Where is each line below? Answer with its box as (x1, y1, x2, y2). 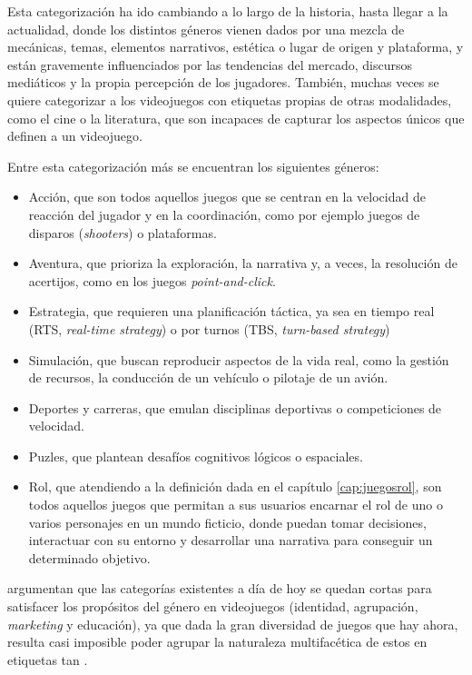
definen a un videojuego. (7, 126, 143, 145)
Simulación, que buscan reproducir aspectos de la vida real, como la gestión (28, 350, 449, 369)
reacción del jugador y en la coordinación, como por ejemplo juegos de (28, 204, 420, 223)
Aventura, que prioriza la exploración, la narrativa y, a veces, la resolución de (28, 253, 457, 273)
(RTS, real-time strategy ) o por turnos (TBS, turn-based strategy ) (28, 319, 390, 338)
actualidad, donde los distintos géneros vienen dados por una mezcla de (7, 19, 405, 38)
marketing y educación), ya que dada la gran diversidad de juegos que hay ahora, (7, 614, 458, 633)
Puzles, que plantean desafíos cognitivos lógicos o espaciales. (28, 446, 363, 465)
